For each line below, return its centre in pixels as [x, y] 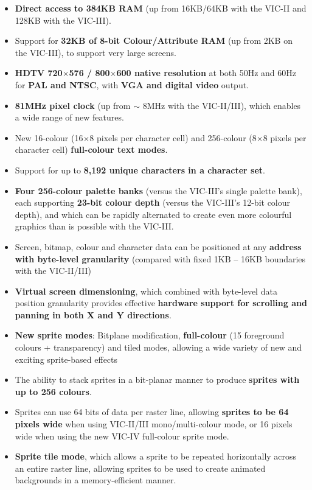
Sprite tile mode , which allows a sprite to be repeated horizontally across [156, 456]
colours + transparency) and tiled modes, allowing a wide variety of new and [158, 347]
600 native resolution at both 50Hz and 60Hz [206, 73]
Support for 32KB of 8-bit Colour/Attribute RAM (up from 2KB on [154, 40]
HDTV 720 [39, 73]
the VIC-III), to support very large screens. [95, 52]
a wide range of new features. [69, 117]
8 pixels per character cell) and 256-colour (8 [173, 137]
